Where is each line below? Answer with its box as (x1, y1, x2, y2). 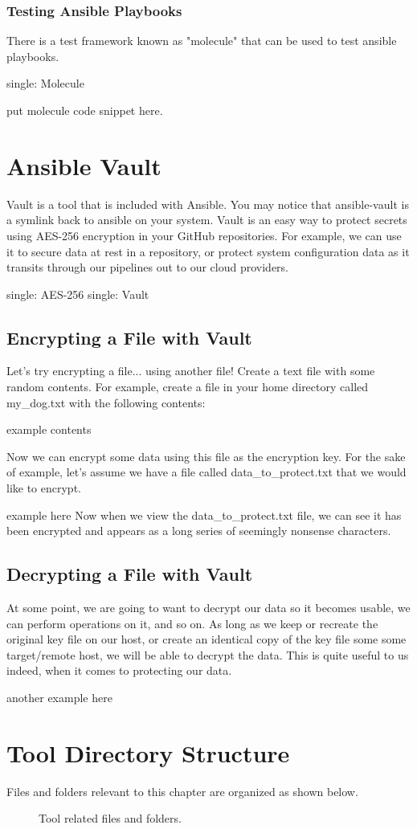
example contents (6, 421, 92, 438)
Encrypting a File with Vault (6, 325, 252, 349)
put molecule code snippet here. (6, 102, 163, 118)
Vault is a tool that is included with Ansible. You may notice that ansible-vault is (6, 195, 409, 212)
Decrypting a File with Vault (6, 562, 253, 586)
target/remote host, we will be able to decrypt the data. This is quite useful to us (6, 646, 409, 663)
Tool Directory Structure (6, 736, 290, 769)
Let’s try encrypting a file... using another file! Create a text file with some (6, 362, 375, 379)
